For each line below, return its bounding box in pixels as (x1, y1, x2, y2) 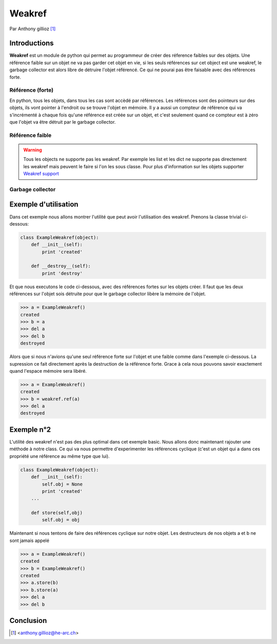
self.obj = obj (42, 517, 81, 523)
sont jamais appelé (9, 537, 50, 544)
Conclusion (9, 616, 47, 625)
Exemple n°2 (9, 425, 51, 434)
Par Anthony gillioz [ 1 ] (9, 26, 56, 32)
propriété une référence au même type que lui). (9, 453, 110, 459)
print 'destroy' (42, 270, 83, 276)
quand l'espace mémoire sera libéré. (9, 368, 87, 374)
